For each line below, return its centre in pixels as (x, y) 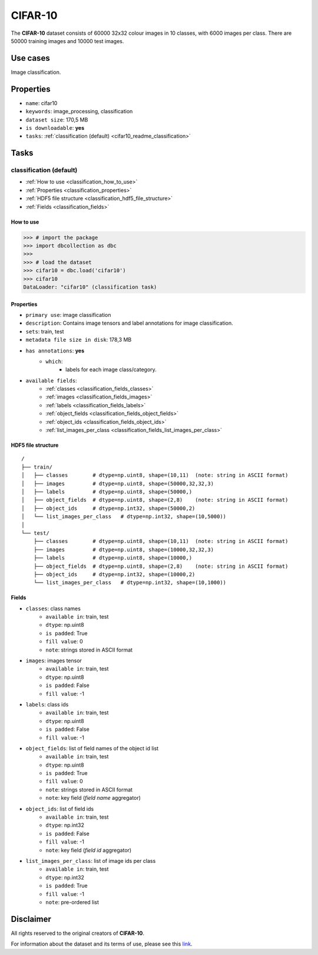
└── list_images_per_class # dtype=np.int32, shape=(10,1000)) (130, 583)
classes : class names (53, 609)
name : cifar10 (42, 103)
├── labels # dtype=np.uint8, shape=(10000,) (113, 558)
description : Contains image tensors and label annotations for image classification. (130, 323)
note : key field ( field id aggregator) (89, 850)
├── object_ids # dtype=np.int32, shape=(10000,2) (114, 574)
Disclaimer (31, 919)
